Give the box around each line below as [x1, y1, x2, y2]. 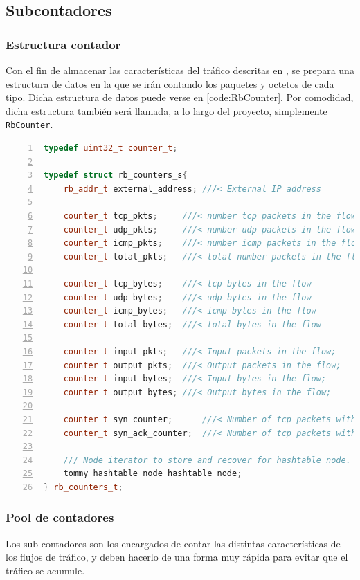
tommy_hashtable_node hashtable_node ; [63, 469, 242, 479]
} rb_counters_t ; [44, 482, 123, 492]
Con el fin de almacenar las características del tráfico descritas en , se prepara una [6, 63, 354, 77]
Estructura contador [6, 35, 121, 53]
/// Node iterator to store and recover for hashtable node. [63, 455, 351, 465]
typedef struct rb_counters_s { [44, 170, 188, 181]
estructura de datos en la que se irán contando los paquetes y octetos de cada [6, 76, 334, 91]
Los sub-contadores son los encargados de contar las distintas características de [6, 536, 341, 550]
